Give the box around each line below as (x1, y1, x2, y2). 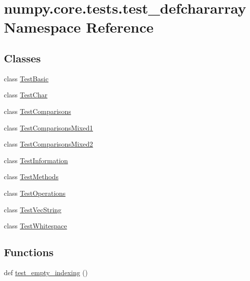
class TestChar (4, 90, 48, 100)
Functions (4, 244, 54, 260)
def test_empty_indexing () (4, 267, 88, 277)
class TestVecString (4, 204, 62, 214)
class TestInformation (4, 155, 68, 165)
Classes (4, 50, 41, 65)
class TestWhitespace (4, 221, 67, 231)
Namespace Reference (4, 17, 154, 37)
